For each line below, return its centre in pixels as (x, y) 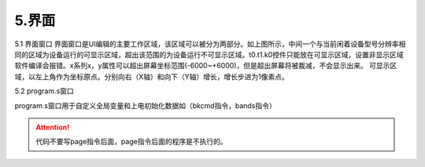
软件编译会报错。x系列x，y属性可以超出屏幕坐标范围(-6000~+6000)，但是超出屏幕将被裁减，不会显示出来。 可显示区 (206, 66)
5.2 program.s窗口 (44, 91)
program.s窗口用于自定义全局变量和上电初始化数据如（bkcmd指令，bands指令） (145, 105)
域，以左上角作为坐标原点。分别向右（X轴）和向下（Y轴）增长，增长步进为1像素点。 (152, 76)
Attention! (53, 127)
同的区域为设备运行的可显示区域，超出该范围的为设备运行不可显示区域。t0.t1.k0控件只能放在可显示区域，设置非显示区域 (209, 54)
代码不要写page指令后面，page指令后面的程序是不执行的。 (131, 142)
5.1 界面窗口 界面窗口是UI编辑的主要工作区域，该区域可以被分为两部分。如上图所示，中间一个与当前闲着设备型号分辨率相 (210, 44)
